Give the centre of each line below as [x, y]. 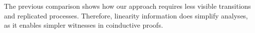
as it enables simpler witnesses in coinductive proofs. [84, 25]
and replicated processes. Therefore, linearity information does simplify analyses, [126, 15]
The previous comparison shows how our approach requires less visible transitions [127, 6]
